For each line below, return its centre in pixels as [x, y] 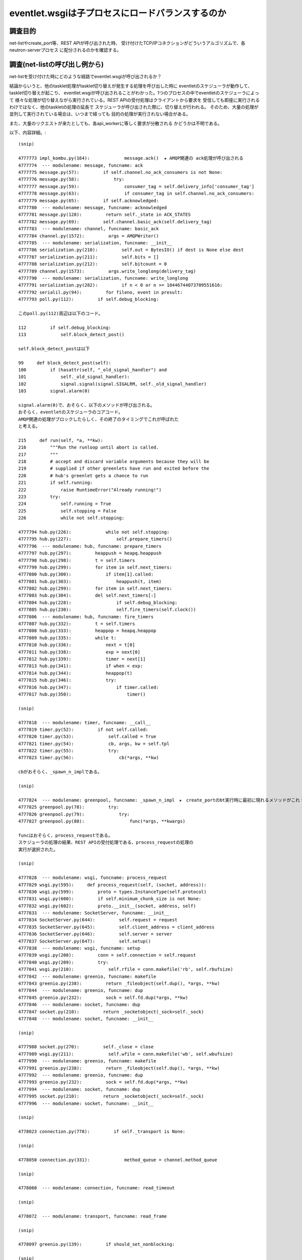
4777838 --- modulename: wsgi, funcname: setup [79, 948]
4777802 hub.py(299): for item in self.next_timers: [95, 589]
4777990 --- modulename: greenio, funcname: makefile [87, 1061]
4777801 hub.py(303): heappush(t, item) [90, 581]
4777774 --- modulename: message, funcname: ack [81, 165]
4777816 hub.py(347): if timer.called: [89, 687]
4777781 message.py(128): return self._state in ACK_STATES [104, 215]
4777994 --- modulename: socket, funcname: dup [79, 1089]
